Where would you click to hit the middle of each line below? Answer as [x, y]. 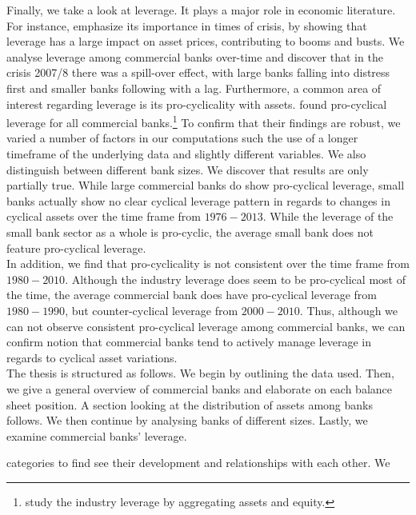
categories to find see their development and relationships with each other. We [198, 463]
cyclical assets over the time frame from [104, 216]
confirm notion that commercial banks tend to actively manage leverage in [189, 342]
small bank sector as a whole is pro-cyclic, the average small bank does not [190, 232]
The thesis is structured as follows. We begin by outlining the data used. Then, [200, 373]
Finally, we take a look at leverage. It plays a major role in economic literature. [201, 10]
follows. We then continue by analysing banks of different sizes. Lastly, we [187, 420]
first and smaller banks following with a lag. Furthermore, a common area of [194, 88]
